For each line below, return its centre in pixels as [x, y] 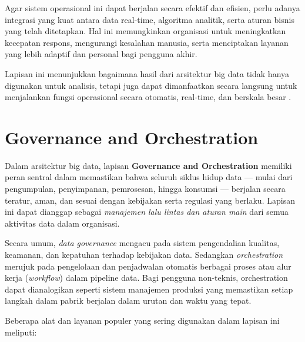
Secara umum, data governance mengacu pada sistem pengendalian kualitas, [142, 243]
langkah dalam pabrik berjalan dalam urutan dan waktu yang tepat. [128, 301]
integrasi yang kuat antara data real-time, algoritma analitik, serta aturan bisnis [150, 19]
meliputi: [21, 332]
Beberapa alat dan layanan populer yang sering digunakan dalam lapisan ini [142, 320]
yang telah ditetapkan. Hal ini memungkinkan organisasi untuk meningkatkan [145, 31]
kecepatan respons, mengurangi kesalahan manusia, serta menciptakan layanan [147, 42]
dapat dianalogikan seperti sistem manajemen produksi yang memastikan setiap [149, 289]
